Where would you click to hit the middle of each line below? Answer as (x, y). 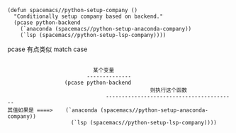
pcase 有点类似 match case (47, 49)
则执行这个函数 (169, 90)
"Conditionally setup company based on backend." (88, 16)
